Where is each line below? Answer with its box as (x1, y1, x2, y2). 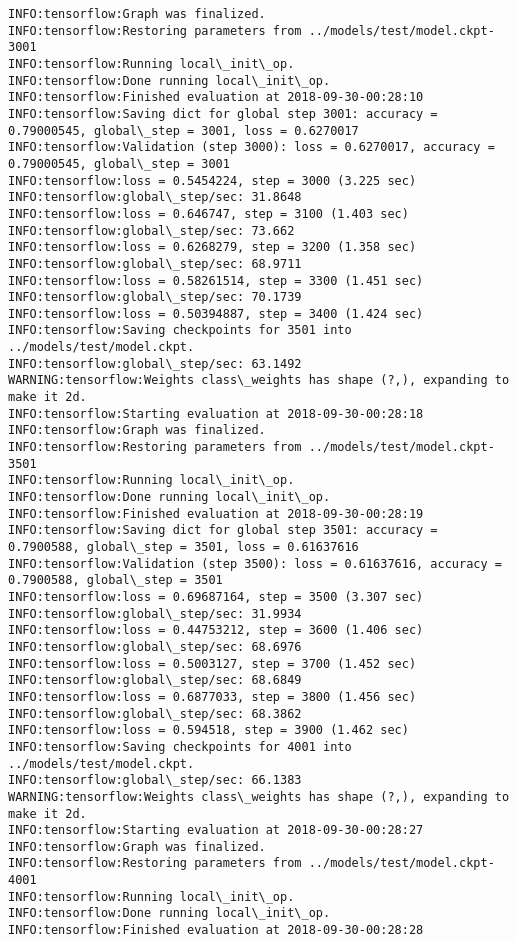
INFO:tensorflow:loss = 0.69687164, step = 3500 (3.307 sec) (8, 589, 424, 604)
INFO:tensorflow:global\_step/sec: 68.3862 (8, 706, 302, 721)
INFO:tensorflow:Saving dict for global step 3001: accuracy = (8, 106, 438, 121)
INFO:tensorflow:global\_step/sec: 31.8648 (8, 190, 302, 205)
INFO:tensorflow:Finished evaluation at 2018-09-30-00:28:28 (8, 923, 424, 938)
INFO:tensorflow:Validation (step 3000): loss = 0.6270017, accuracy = (8, 140, 495, 155)
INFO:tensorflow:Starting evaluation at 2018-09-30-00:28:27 (8, 823, 424, 838)
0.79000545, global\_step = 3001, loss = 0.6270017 (8, 123, 359, 138)
